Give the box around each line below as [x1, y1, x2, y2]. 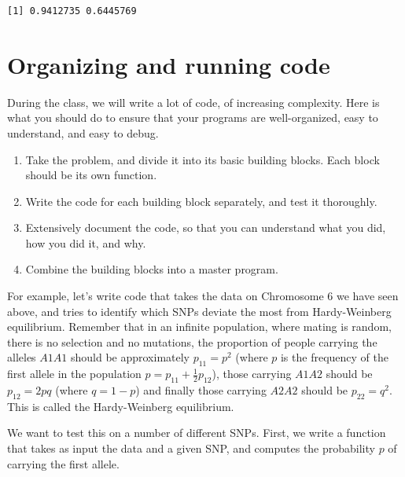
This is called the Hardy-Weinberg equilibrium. [7, 398, 234, 414]
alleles [7, 349, 36, 365]
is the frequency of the [280, 349, 388, 365]
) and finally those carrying [135, 382, 267, 398]
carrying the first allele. [7, 455, 120, 471]
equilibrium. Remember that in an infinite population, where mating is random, [7, 318, 392, 335]
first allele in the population [7, 365, 142, 382]
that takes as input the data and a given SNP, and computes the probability [7, 440, 375, 457]
